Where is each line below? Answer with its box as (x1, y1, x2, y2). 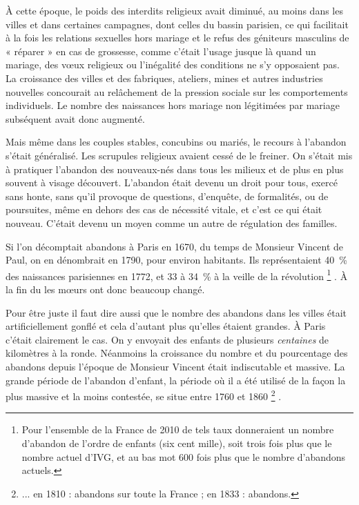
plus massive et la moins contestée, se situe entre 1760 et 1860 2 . (6, 387, 282, 403)
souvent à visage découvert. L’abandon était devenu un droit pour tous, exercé (6, 175, 338, 190)
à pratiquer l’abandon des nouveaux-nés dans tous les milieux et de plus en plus (6, 161, 344, 176)
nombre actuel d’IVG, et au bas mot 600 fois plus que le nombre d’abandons (21, 449, 346, 464)
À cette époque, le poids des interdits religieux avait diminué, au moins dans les (6, 3, 343, 17)
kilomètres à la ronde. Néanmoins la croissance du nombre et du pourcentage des (6, 346, 348, 360)
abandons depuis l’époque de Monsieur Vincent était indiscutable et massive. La (6, 359, 345, 373)
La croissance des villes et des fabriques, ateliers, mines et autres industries (6, 70, 323, 85)
